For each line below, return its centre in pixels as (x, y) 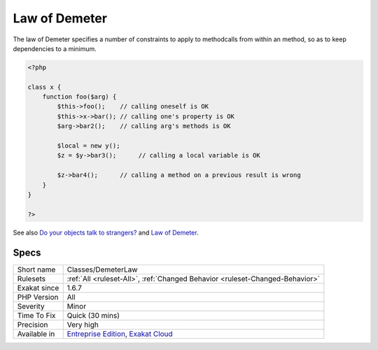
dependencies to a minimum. (55, 48)
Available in (36, 334)
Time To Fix (36, 315)
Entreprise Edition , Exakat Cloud (120, 334)
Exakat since (38, 288)
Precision (33, 324)
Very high (83, 324)
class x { (44, 87)
